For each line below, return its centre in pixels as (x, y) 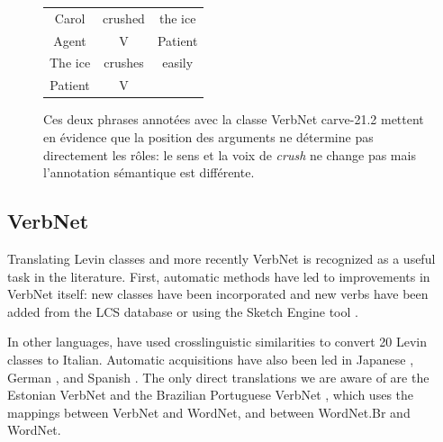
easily (178, 63)
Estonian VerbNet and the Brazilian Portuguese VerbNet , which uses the (211, 395)
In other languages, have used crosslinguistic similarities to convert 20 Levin (217, 342)
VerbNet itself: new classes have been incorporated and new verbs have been (218, 294)
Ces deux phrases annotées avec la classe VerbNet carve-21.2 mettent (234, 119)
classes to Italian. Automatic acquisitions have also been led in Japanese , (211, 359)
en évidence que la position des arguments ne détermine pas (208, 136)
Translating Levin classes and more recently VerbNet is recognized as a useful (221, 258)
